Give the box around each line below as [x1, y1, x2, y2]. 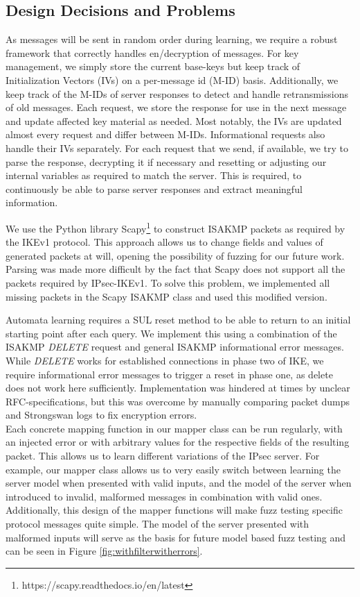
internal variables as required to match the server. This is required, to [6, 168, 302, 183]
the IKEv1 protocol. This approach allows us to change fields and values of [6, 235, 323, 249]
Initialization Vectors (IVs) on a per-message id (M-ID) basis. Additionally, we [6, 72, 339, 87]
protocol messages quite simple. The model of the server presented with [6, 516, 309, 531]
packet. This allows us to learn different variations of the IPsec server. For [6, 448, 320, 463]
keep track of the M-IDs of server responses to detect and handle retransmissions [6, 86, 348, 101]
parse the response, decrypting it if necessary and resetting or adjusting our [6, 154, 327, 169]
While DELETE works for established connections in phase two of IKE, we [6, 353, 324, 367]
